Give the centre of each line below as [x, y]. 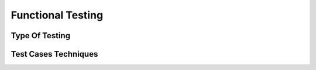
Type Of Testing [40, 36]
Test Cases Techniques [54, 54]
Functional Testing [57, 15]
